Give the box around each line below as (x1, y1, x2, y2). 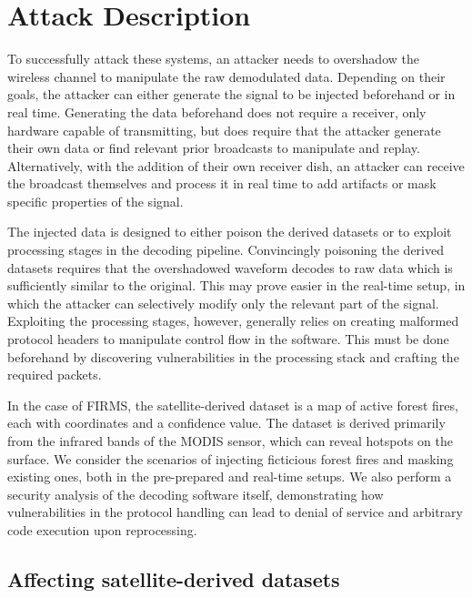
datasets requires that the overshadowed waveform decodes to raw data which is (7, 258, 453, 277)
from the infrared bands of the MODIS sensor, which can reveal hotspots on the (7, 431, 454, 450)
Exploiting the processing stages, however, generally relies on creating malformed (7, 311, 459, 330)
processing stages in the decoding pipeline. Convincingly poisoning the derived (7, 240, 445, 259)
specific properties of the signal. (7, 191, 184, 210)
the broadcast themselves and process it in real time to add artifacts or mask (7, 174, 437, 193)
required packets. (7, 365, 102, 384)
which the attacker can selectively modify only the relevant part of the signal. (7, 293, 439, 312)
